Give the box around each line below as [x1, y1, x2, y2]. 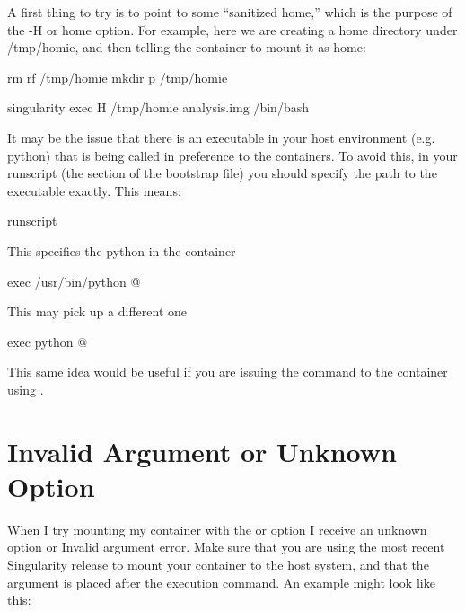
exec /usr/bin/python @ [7, 271, 141, 290]
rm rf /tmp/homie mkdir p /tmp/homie [7, 67, 228, 86]
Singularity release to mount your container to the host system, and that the [7, 555, 429, 573]
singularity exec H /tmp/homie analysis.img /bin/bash [7, 98, 309, 117]
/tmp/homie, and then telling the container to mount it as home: [7, 38, 366, 57]
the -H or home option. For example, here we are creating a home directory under [7, 20, 458, 39]
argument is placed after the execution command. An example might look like [7, 572, 435, 591]
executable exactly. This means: [7, 181, 181, 200]
